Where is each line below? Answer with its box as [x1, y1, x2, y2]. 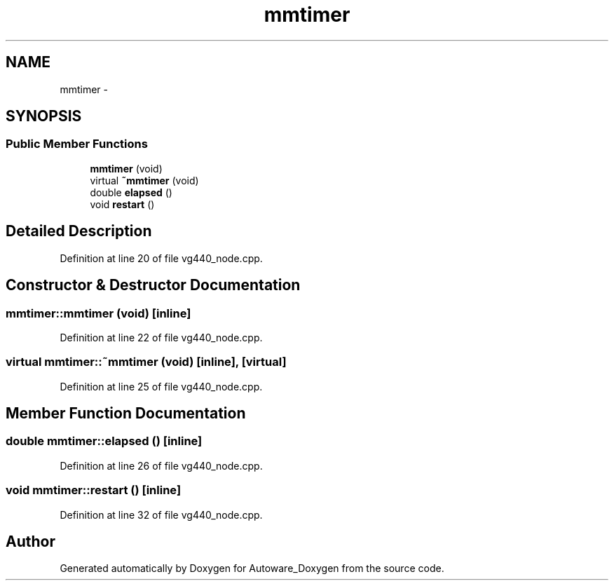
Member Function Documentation [6, 404, 246, 423]
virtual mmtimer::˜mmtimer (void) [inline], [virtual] [6, 355, 287, 369]
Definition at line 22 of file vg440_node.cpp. [60, 331, 263, 343]
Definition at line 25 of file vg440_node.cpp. [60, 380, 263, 393]
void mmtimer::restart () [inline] [6, 483, 182, 498]
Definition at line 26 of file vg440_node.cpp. [60, 459, 263, 472]
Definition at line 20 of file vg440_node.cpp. [60, 252, 263, 264]
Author [6, 533, 55, 551]
